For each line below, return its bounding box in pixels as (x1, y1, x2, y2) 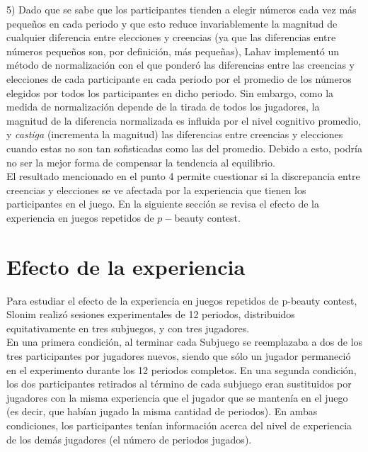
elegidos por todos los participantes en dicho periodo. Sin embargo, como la (6, 85, 334, 100)
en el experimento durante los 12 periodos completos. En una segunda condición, (6, 362, 357, 377)
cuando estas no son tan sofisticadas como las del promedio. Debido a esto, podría (6, 140, 362, 155)
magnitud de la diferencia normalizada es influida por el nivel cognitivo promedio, (6, 113, 362, 128)
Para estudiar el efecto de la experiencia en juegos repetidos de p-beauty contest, (6, 293, 357, 307)
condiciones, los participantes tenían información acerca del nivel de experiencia (6, 417, 352, 432)
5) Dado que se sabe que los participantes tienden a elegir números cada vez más (6, 2, 357, 16)
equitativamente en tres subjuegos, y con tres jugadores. (6, 320, 250, 335)
